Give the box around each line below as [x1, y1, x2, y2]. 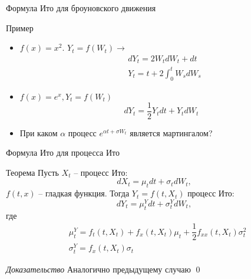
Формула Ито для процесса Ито [6, 146, 120, 159]
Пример [6, 21, 34, 34]
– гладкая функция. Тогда [38, 187, 130, 199]
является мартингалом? [130, 126, 213, 139]
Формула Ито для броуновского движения [6, 2, 156, 14]
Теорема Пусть [6, 166, 59, 178]
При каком [19, 126, 58, 139]
